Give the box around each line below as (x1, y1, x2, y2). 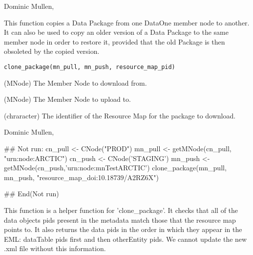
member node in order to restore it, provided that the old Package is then (4, 36, 225, 46)
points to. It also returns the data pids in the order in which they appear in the (4, 224, 242, 234)
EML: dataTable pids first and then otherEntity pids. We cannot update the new (4, 233, 247, 244)
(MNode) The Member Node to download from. (4, 77, 147, 88)
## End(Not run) (4, 188, 59, 199)
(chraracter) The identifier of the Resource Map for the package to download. (4, 110, 236, 120)
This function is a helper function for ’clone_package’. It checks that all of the (4, 205, 238, 215)
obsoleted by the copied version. (4, 46, 100, 56)
